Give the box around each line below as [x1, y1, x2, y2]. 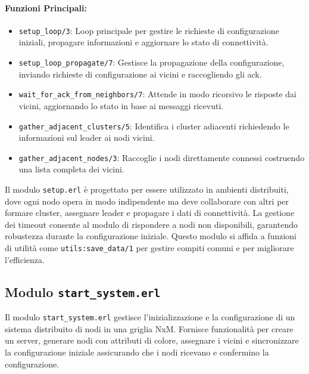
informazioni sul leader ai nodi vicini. [18, 131, 155, 144]
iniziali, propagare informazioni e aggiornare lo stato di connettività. [18, 36, 269, 48]
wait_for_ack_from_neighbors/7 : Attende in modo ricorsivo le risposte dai [18, 88, 296, 100]
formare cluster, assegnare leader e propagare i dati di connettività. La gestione [5, 206, 295, 219]
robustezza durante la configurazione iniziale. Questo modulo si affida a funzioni [5, 230, 296, 242]
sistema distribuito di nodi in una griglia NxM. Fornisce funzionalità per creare [5, 322, 294, 335]
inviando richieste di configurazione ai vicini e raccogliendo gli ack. [18, 67, 262, 80]
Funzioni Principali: [5, 1, 87, 14]
